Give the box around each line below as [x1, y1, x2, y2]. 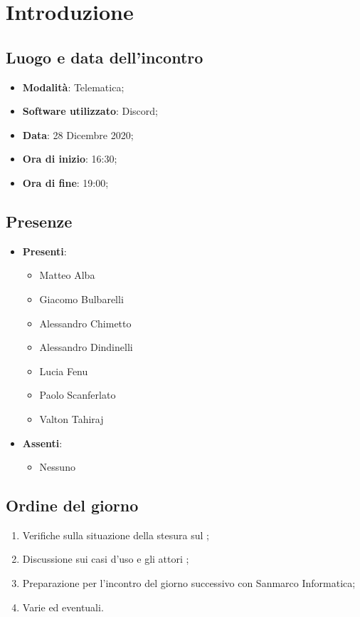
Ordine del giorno [6, 494, 139, 516]
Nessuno [39, 459, 75, 474]
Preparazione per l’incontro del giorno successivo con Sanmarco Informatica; [22, 576, 356, 591]
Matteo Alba [39, 267, 95, 282]
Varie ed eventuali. [22, 599, 104, 614]
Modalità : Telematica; [22, 79, 125, 94]
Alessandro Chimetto [39, 315, 132, 330]
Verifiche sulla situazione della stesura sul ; [22, 527, 209, 542]
